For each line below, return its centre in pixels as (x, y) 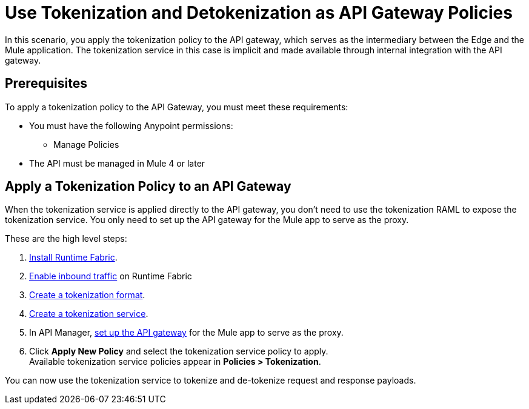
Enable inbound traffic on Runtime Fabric (111, 276)
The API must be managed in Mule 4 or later (117, 163)
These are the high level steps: (66, 239)
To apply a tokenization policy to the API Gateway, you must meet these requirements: (177, 107)
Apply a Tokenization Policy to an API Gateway (148, 187)
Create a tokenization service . (89, 314)
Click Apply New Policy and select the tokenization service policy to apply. (179, 351)
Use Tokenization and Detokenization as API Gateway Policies (259, 13)
